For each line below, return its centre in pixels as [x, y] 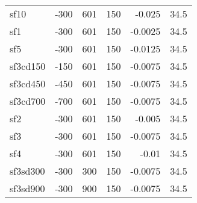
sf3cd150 [28, 66]
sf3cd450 [28, 83]
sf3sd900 [27, 188]
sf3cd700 [28, 101]
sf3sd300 [27, 171]
